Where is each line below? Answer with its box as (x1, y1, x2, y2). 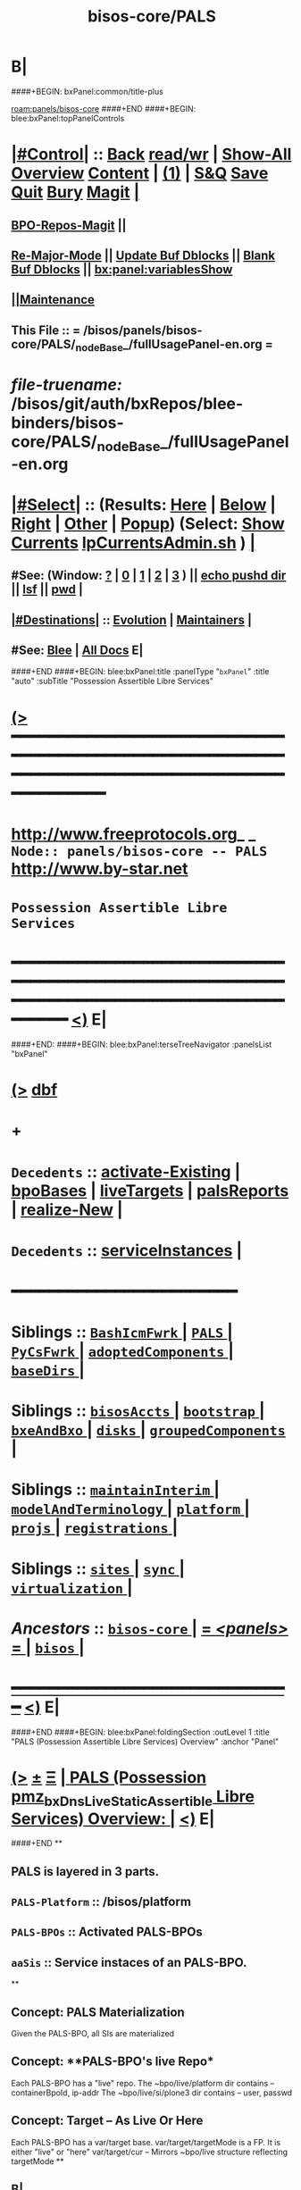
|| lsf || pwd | (11, 582, 84, 598)
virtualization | (11, 1577, 133, 1598)
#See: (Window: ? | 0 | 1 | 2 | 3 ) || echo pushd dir (11, 568, 287, 583)
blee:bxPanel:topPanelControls (11, 113, 125, 123)
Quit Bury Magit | (11, 182, 140, 203)
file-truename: (11, 375, 122, 395)
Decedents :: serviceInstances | (11, 1240, 243, 1260)
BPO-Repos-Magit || (11, 217, 127, 233)
